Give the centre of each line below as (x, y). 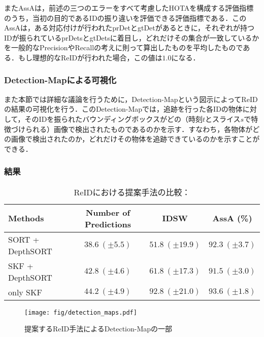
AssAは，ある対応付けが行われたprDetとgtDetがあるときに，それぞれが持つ (129, 28)
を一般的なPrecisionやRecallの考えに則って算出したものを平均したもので (124, 47)
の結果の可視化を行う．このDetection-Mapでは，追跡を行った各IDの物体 (123, 109)
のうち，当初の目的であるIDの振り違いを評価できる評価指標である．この (125, 18)
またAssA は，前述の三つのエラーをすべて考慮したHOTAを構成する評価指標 (129, 8)
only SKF (25, 292)
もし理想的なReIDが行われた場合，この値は (90, 57)
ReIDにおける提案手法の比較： (132, 192)
